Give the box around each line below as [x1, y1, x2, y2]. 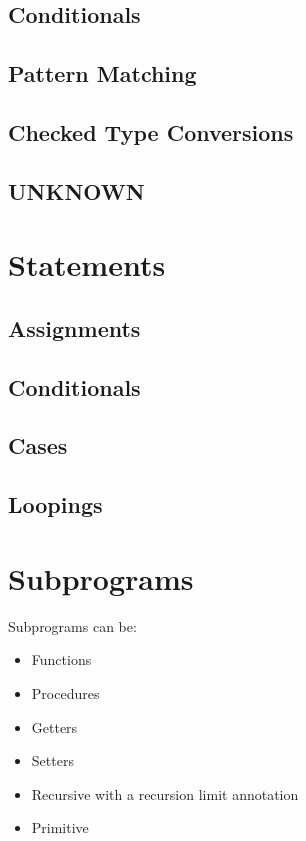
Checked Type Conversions [8, 116, 294, 147]
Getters [31, 716, 78, 737]
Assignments [8, 312, 141, 343]
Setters [31, 750, 74, 771]
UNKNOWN [8, 175, 145, 206]
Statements [8, 244, 166, 285]
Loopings [8, 489, 103, 520]
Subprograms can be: [8, 615, 137, 636]
